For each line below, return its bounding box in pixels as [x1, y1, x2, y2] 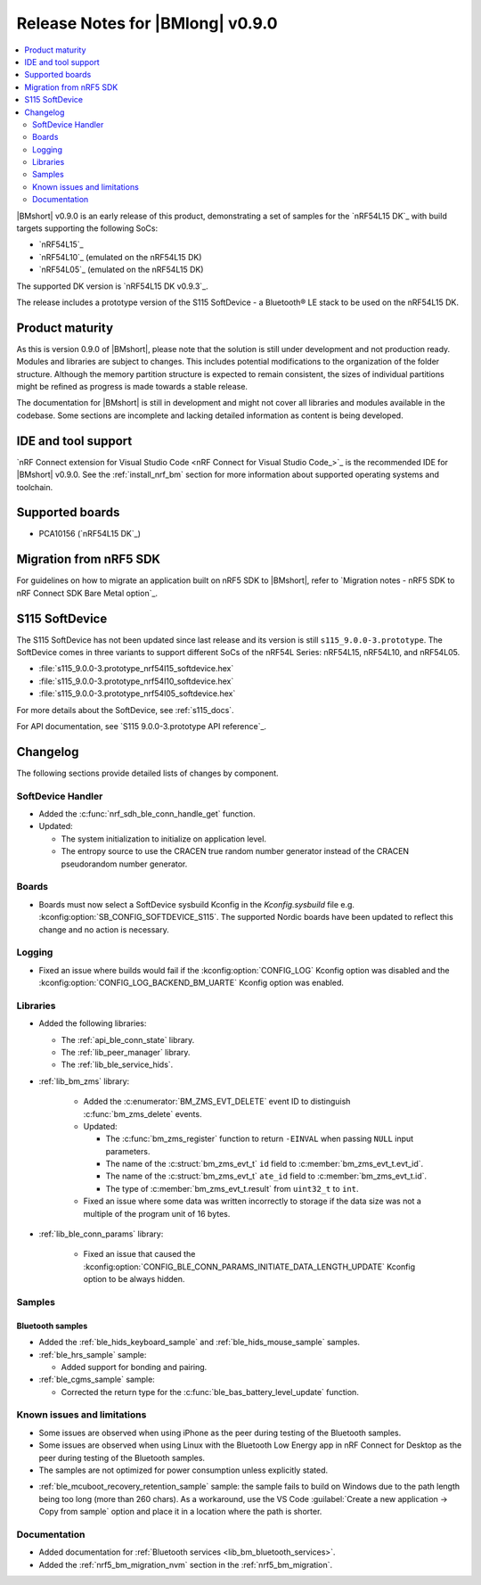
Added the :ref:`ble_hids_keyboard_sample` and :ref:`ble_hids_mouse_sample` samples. [38, 1337, 361, 1348]
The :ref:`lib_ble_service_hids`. [61, 1059, 174, 1070]
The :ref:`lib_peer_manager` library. [61, 1047, 191, 1057]
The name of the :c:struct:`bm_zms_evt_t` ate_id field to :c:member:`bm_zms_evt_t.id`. [105, 1170, 428, 1181]
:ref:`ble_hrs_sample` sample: [38, 1349, 147, 1359]
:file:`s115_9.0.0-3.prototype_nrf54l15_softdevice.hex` [38, 663, 234, 674]
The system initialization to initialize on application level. [61, 834, 267, 844]
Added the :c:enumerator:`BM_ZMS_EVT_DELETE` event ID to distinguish [83, 1096, 351, 1107]
